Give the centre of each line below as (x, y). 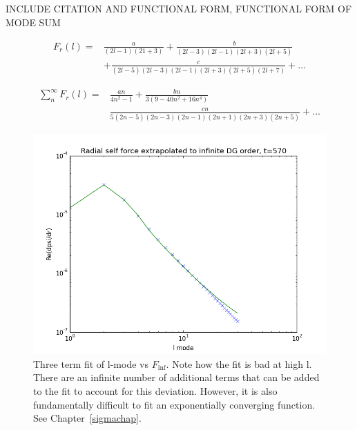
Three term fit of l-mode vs (91, 363)
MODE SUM (33, 22)
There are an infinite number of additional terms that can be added (176, 377)
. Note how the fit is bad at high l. (239, 363)
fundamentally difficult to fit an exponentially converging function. (174, 404)
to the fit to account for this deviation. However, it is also (155, 390)
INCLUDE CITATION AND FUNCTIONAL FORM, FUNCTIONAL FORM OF (179, 8)
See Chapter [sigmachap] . (87, 418)
